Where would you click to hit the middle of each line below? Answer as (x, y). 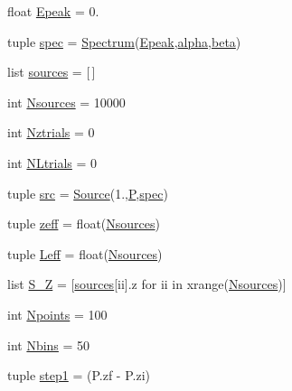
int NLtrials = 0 (52, 162)
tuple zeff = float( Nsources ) (84, 223)
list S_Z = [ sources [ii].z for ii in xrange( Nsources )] (147, 284)
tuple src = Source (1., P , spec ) (88, 193)
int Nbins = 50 (49, 344)
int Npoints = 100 (57, 314)
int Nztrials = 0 (51, 132)
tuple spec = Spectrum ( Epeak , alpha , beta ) (124, 41)
